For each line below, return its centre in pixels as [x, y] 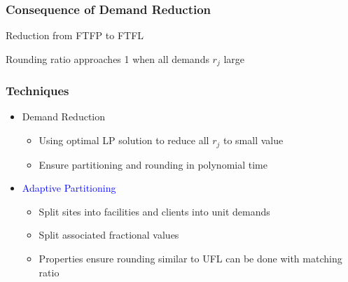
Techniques [37, 91]
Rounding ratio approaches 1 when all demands [107, 58]
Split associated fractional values [109, 235]
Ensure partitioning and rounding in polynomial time [153, 164]
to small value [253, 140]
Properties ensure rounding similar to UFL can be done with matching [190, 258]
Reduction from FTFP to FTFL [75, 35]
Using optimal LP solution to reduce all [124, 140]
